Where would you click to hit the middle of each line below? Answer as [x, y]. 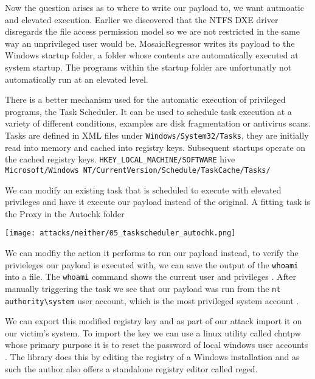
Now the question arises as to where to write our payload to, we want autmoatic [154, 7]
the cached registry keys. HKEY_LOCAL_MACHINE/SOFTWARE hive [120, 159]
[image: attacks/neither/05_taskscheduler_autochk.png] [120, 233]
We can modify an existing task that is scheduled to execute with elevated [143, 189]
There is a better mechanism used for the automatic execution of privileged [145, 99]
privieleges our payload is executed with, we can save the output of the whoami [152, 264]
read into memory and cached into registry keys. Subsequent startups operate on [155, 147]
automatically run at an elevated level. [77, 79]
